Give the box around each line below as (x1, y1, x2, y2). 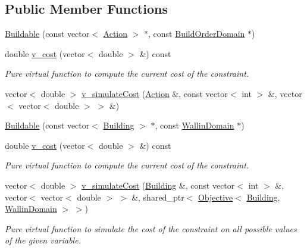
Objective (198, 190, 233, 203)
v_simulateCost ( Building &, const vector (82, 179, 235, 191)
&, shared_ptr (131, 190, 184, 203)
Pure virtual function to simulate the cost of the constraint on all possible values (5, 222, 297, 235)
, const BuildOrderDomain (148, 27, 245, 40)
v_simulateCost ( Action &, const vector (82, 87, 228, 99)
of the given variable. (5, 234, 81, 246)
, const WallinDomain (155, 119, 234, 132)
